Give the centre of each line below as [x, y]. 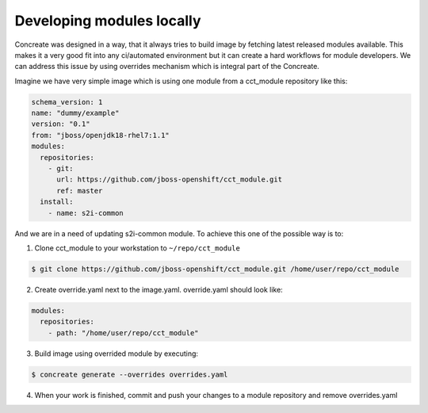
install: [57, 202]
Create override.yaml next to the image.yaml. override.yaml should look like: [159, 289]
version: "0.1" [61, 124]
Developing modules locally [108, 21]
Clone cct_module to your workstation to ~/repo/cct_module [138, 248]
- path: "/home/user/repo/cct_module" [123, 333]
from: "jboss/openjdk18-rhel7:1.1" [100, 135]
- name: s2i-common [86, 213]
